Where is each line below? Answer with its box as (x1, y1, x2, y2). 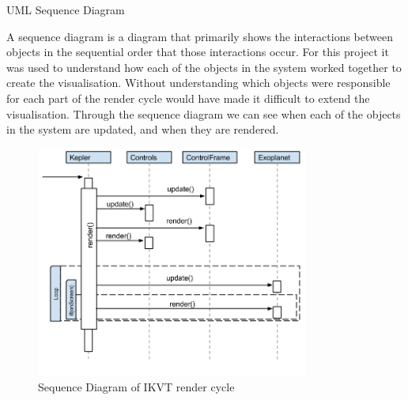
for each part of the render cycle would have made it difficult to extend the (6, 89, 370, 106)
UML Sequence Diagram (6, 2, 125, 17)
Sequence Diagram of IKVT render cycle (38, 378, 235, 394)
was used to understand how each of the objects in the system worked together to (6, 58, 402, 75)
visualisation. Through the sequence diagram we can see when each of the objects (6, 105, 401, 122)
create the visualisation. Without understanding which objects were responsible (6, 74, 391, 91)
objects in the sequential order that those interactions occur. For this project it (6, 43, 389, 60)
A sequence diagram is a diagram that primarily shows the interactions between (6, 28, 393, 44)
